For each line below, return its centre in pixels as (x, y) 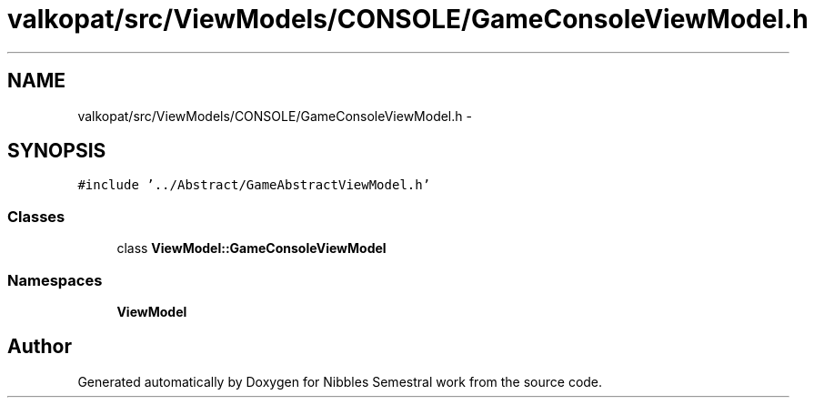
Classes (36, 216)
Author (40, 347)
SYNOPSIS (57, 151)
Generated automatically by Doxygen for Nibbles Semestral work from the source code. (340, 381)
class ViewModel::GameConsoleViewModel (251, 248)
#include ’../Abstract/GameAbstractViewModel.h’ (254, 185)
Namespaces (55, 280)
